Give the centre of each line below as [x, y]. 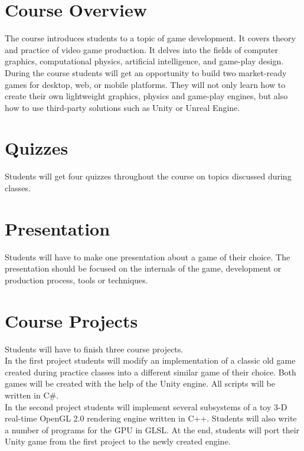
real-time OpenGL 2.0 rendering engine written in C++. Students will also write [151, 418]
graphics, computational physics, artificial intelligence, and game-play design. [144, 61]
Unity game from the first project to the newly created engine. [118, 441]
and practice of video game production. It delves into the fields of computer [142, 49]
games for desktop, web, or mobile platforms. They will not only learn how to [145, 84]
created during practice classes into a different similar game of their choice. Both [151, 372]
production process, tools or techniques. [76, 280]
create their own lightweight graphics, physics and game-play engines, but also [146, 96]
